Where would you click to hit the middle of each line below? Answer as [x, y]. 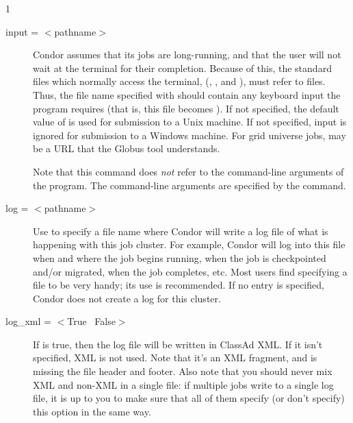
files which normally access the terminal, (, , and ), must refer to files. [179, 81]
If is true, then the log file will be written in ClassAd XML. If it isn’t [178, 344]
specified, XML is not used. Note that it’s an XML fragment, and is [175, 358]
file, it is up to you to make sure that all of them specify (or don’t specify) [189, 398]
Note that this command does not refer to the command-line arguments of [188, 171]
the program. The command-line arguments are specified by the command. [189, 185]
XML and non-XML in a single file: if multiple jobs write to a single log [183, 384]
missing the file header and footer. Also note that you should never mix [183, 371]
